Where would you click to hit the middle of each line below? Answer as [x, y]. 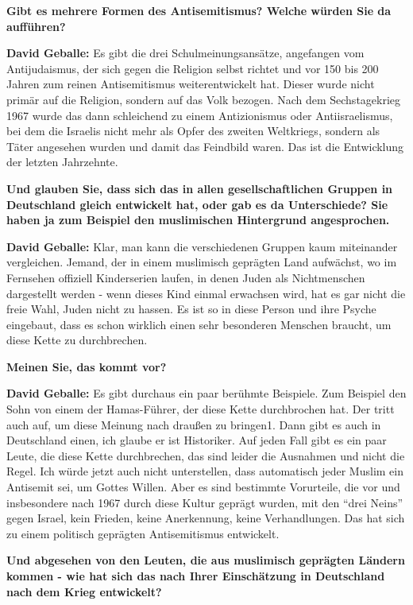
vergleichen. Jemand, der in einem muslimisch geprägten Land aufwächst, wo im [202, 262]
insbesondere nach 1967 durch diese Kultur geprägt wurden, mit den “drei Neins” [205, 502]
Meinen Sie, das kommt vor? [87, 366]
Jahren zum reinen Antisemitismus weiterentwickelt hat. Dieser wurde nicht [191, 84]
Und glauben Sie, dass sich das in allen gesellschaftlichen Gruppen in [200, 188]
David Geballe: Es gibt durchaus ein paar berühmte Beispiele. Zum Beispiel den [206, 393]
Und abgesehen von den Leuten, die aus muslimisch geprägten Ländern [206, 560]
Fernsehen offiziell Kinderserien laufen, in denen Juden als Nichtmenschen [186, 277]
